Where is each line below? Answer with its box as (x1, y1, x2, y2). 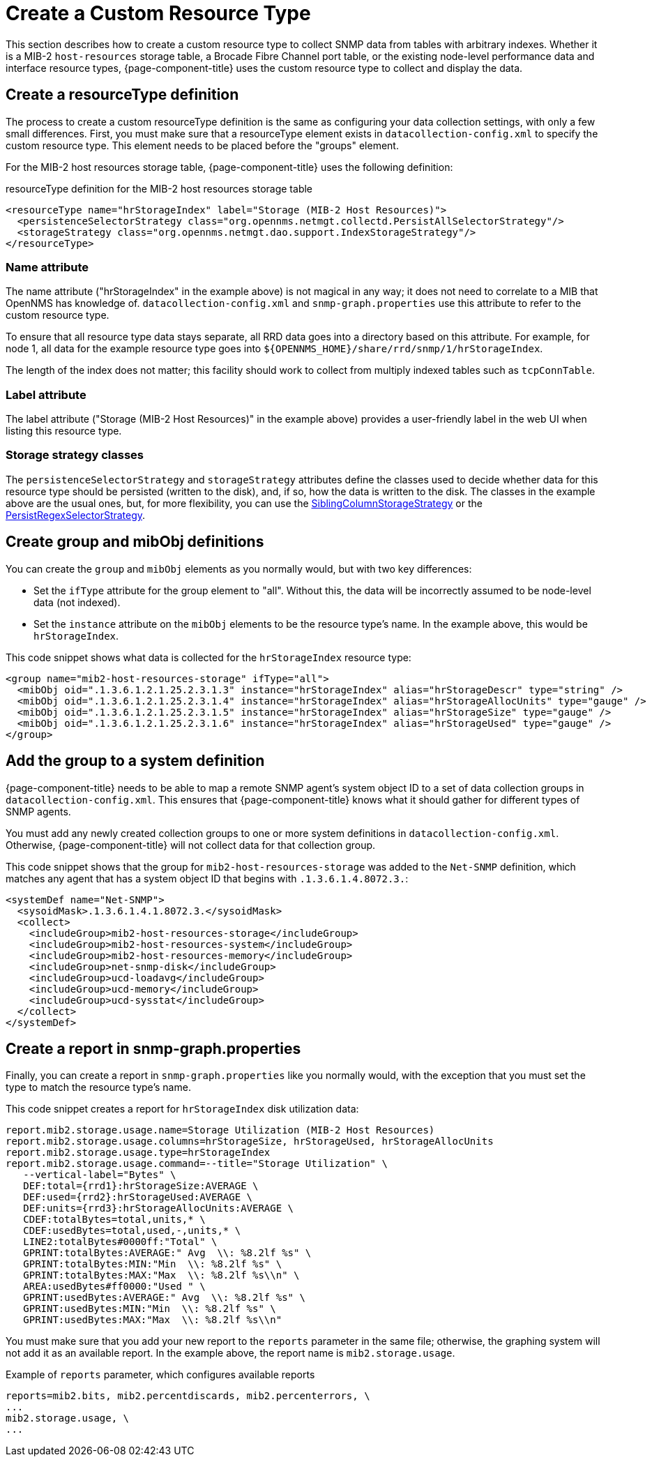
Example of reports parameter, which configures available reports (6, 1369, 315, 1381)
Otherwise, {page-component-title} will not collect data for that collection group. (6, 838, 376, 851)
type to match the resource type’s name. (6, 1081, 191, 1094)
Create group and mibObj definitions (6, 533, 264, 551)
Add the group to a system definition (6, 752, 265, 770)
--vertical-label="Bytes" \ (23, 1169, 176, 1181)
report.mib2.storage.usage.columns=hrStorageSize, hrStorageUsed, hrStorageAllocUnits (6, 1136, 494, 1147)
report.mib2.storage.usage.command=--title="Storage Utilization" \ (6, 1158, 388, 1170)
